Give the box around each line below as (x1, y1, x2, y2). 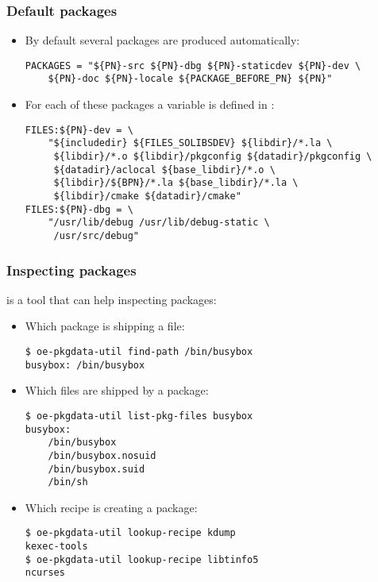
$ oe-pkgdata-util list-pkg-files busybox (25, 410, 253, 422)
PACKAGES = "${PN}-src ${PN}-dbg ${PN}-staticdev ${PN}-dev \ (25, 60, 361, 71)
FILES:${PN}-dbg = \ (25, 203, 133, 215)
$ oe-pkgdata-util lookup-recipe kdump (25, 527, 236, 539)
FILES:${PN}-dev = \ (25, 124, 133, 136)
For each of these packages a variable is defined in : (25, 96, 275, 113)
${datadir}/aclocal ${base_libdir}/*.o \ (53, 164, 276, 175)
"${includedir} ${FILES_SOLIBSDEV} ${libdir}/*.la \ (48, 137, 333, 149)
